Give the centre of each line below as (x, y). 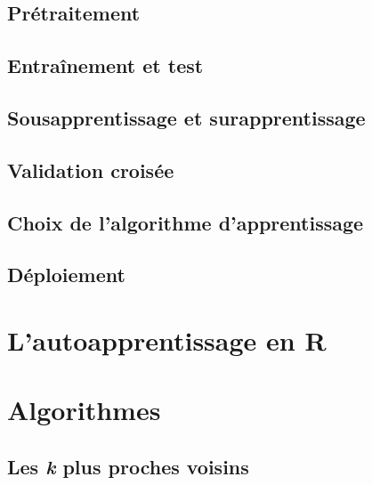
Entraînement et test (105, 65)
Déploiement (66, 275)
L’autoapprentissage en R (167, 339)
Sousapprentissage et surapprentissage (186, 117)
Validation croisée (91, 170)
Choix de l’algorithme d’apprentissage (186, 222)
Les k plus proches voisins (128, 466)
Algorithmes (84, 410)
